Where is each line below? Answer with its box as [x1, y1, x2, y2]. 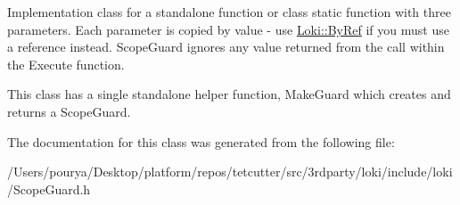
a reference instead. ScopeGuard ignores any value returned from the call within [7, 37, 445, 56]
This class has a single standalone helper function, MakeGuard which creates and [7, 85, 451, 103]
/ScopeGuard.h [7, 179, 91, 198]
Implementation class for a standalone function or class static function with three [7, 3, 451, 20]
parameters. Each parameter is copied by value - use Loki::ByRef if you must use [7, 20, 449, 38]
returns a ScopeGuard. [7, 102, 131, 120]
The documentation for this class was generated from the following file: [7, 132, 395, 151]
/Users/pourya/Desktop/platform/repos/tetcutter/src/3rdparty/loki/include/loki [7, 162, 453, 181]
